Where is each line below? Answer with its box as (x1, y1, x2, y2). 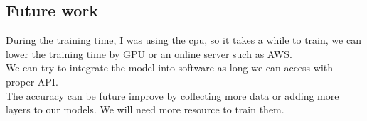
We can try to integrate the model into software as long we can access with (6, 60, 334, 75)
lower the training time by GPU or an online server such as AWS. (6, 46, 292, 61)
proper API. (6, 74, 58, 88)
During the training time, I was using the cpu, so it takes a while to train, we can (6, 33, 361, 47)
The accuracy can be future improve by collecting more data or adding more (6, 88, 339, 103)
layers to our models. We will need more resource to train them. (6, 102, 284, 117)
